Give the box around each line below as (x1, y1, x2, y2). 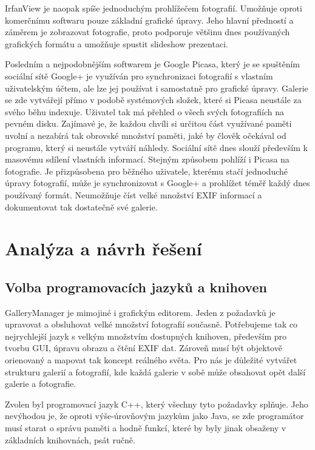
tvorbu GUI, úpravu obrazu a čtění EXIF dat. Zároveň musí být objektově (5, 341, 282, 354)
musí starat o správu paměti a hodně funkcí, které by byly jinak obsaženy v (5, 421, 286, 434)
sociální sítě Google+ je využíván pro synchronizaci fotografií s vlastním (5, 69, 273, 82)
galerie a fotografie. (5, 377, 76, 390)
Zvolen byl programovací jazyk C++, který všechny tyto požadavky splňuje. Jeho (5, 397, 308, 410)
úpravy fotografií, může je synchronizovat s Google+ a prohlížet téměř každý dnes (5, 176, 310, 189)
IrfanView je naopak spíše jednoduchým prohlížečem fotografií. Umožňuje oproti (5, 2, 302, 14)
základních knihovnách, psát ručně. (5, 433, 135, 446)
